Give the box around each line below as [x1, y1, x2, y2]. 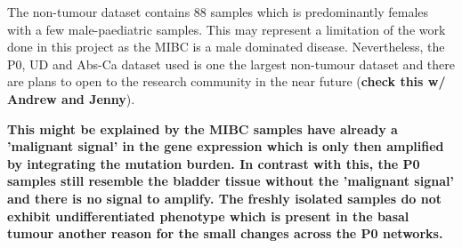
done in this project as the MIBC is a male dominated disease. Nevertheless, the [7, 37, 445, 56]
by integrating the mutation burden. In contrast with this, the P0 [7, 154, 420, 172]
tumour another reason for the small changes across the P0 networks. [7, 224, 443, 243]
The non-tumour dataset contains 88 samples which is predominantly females [7, 3, 429, 20]
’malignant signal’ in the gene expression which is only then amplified [7, 137, 444, 156]
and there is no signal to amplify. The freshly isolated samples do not [7, 188, 442, 207]
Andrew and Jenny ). [7, 89, 135, 108]
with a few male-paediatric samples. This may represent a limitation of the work [7, 20, 446, 38]
